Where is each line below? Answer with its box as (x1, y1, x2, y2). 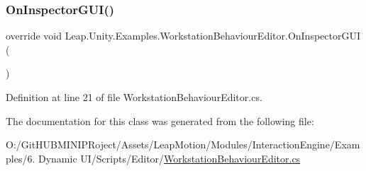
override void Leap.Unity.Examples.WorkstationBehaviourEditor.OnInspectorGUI (6, 28, 360, 43)
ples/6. (6, 151, 35, 165)
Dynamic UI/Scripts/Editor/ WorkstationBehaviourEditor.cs (38, 151, 301, 165)
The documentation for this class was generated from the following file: (6, 113, 314, 128)
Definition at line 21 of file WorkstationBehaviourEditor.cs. (6, 90, 262, 104)
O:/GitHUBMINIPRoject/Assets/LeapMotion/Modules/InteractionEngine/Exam (6, 137, 360, 152)
